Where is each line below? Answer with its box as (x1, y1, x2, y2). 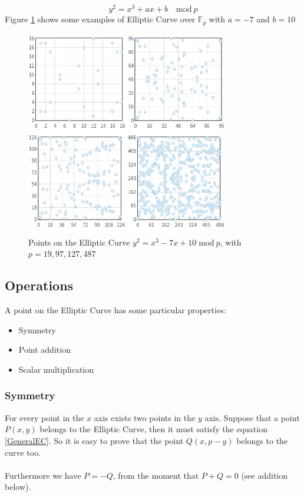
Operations (5, 276, 74, 294)
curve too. (5, 446, 41, 458)
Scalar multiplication (18, 363, 94, 375)
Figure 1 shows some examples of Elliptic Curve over (5, 13, 196, 25)
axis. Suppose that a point (204, 411, 300, 423)
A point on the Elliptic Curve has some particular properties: (5, 304, 226, 316)
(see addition (241, 469, 288, 481)
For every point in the (5, 411, 84, 423)
